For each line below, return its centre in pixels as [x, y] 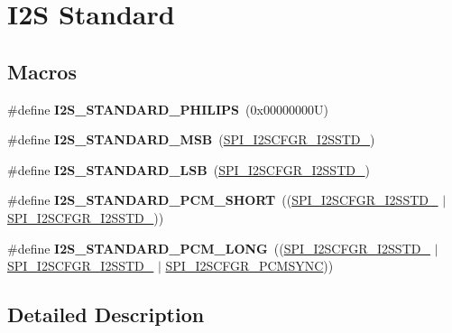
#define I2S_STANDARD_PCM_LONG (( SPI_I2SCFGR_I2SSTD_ [219, 248]
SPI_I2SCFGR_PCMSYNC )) [249, 266]
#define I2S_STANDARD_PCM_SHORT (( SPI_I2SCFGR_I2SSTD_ [223, 200]
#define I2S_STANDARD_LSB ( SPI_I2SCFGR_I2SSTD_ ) [189, 169]
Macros [42, 71]
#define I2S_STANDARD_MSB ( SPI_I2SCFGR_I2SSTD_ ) [191, 139]
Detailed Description [106, 314]
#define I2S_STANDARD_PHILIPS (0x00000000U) [168, 109]
